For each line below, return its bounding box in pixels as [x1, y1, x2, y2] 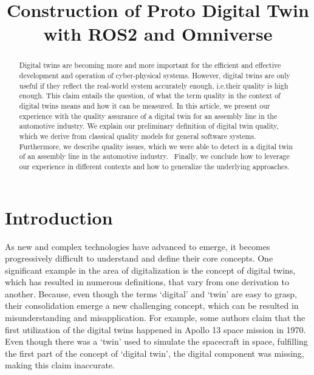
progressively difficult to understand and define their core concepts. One [5, 252, 273, 265]
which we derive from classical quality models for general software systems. [19, 130, 256, 141]
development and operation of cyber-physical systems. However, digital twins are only [19, 70, 290, 81]
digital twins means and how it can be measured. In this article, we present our [19, 100, 270, 110]
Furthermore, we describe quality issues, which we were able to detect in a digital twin [19, 141, 293, 151]
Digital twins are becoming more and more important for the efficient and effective [19, 60, 281, 70]
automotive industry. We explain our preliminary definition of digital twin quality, [19, 121, 279, 131]
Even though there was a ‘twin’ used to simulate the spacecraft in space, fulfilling [5, 335, 308, 348]
